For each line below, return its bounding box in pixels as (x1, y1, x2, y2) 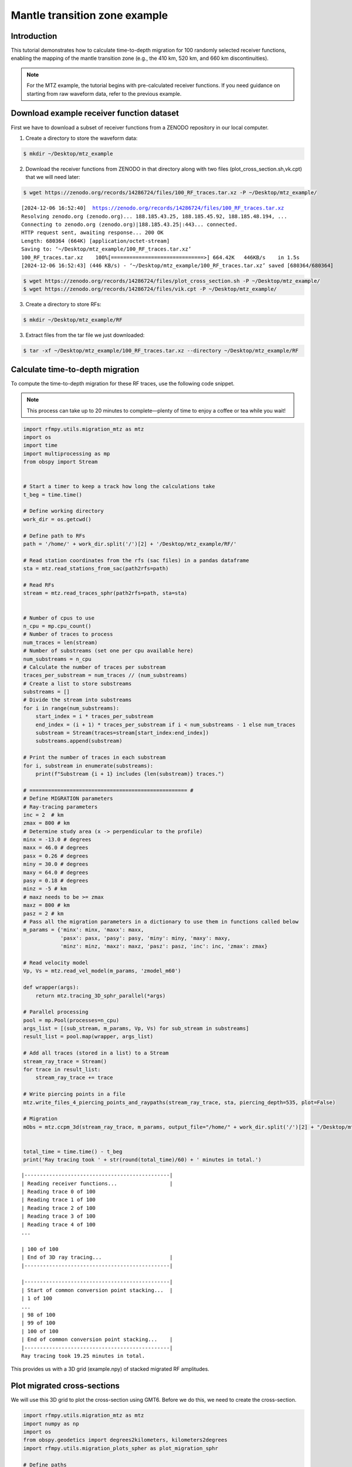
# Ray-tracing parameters (23, 803, 98, 810)
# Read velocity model (23, 959, 89, 966)
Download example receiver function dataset (11, 109, 179, 119)
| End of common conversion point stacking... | (21, 1336, 173, 1343)
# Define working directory (23, 508, 104, 515)
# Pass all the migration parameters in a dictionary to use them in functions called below (23, 918, 299, 925)
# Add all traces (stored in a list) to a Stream (23, 1050, 169, 1056)
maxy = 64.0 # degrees (23, 869, 89, 876)
